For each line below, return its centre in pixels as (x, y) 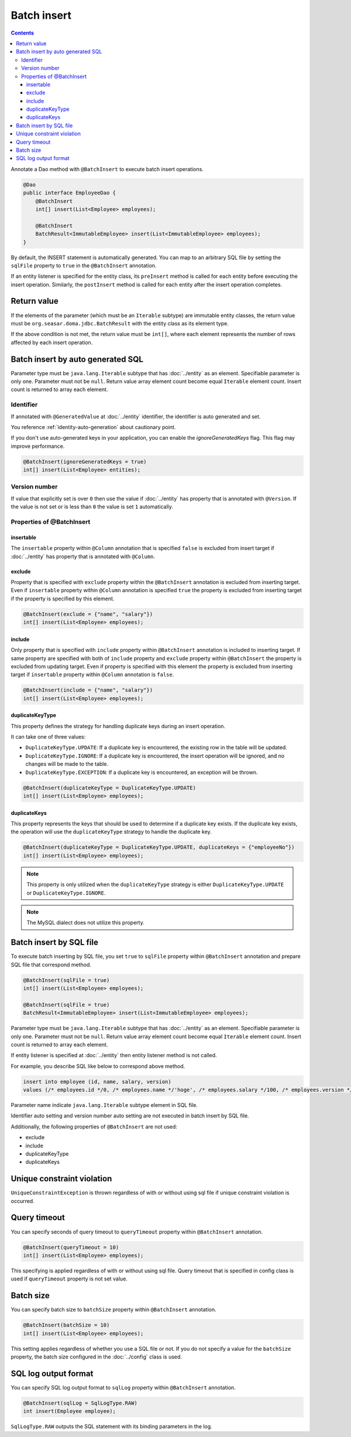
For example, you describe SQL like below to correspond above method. (98, 1066)
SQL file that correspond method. (51, 964)
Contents (23, 33)
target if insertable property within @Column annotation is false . (92, 675)
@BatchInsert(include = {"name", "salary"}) (88, 690)
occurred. (23, 1201)
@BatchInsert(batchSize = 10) (66, 1325)
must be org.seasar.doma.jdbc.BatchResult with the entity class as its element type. (120, 323)
